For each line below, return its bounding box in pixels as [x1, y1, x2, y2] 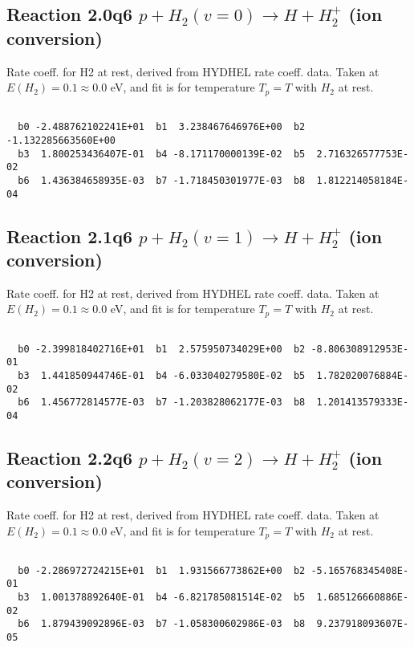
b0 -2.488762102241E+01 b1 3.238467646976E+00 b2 [18, 121, 306, 133]
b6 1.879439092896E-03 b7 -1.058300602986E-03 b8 [18, 618, 306, 630]
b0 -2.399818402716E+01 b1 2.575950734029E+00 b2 [18, 343, 306, 355]
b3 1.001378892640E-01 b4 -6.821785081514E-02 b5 [18, 592, 306, 604]
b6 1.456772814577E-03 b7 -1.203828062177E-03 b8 [18, 397, 306, 409]
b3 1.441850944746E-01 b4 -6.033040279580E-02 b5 [18, 369, 306, 381]
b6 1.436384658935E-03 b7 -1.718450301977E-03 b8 [18, 174, 306, 186]
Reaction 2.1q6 [6, 223, 132, 248]
